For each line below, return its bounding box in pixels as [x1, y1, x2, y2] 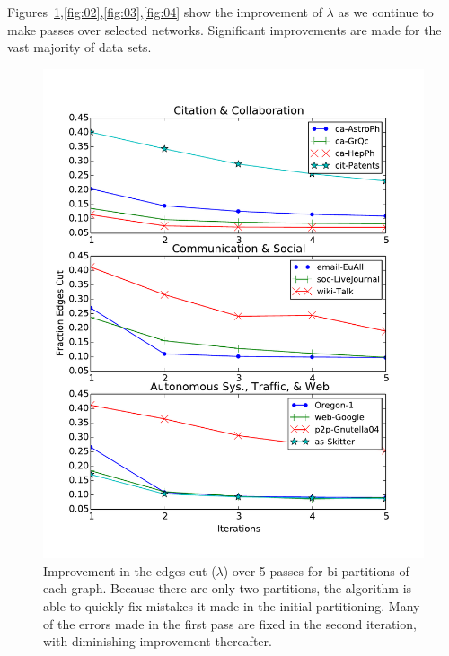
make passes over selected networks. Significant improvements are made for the [7, 20, 442, 39]
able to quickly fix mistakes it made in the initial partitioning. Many [43, 597, 420, 615]
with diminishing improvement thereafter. [43, 632, 272, 651]
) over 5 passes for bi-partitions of [223, 561, 409, 580]
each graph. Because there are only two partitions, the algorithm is [43, 579, 412, 598]
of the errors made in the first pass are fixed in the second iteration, [43, 614, 417, 633]
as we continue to [338, 3, 434, 21]
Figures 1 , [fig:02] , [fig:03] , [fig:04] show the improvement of [7, 3, 322, 21]
